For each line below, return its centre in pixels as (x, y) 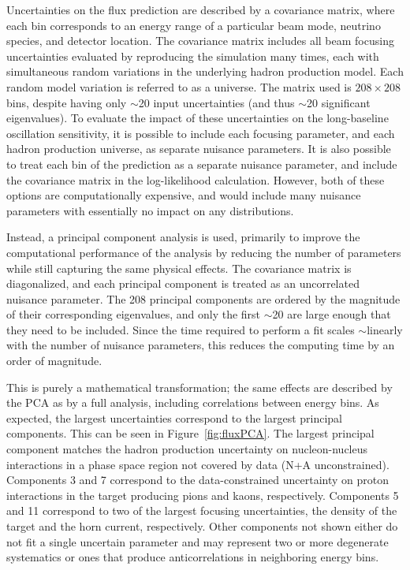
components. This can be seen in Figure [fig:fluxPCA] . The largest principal (190, 433)
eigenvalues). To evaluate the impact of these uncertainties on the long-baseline (198, 118)
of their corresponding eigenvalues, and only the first (134, 314)
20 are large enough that (332, 314)
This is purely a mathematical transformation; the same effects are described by (199, 387)
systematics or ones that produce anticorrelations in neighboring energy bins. (193, 557)
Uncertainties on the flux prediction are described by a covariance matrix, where (201, 9)
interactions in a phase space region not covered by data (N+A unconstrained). (198, 464)
